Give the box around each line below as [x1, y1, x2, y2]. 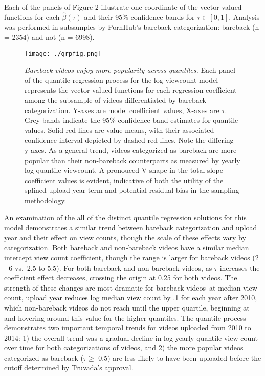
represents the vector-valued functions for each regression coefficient [25, 84, 237, 95]
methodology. [25, 194, 67, 205]
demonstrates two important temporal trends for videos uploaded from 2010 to [4, 322, 251, 333]
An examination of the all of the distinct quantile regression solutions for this [4, 212, 247, 223]
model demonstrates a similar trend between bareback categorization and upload [4, 222, 257, 233]
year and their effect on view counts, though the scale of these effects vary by [4, 232, 246, 242]
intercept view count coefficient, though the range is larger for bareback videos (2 [4, 252, 259, 262]
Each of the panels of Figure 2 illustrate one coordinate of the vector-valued [4, 2, 242, 12]
